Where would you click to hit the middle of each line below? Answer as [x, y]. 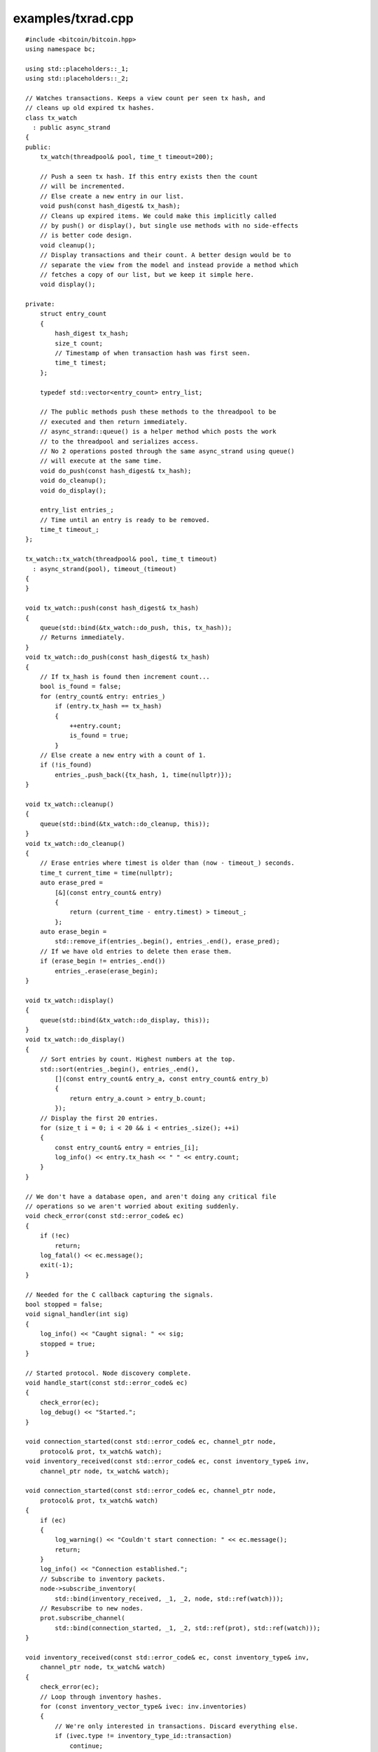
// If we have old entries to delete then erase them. [136, 951]
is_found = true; [99, 735]
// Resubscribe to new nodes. [91, 1609]
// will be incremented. [82, 186]
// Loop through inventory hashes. [101, 1697]
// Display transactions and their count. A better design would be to [165, 255]
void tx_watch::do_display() [75, 1040]
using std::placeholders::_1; [77, 69]
